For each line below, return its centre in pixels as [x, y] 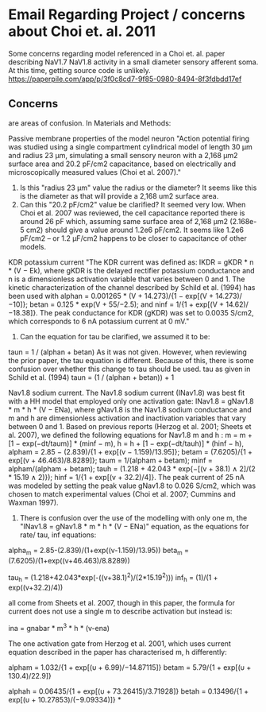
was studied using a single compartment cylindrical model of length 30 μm [130, 147]
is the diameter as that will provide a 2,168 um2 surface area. [119, 195]
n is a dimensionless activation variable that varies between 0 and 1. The [127, 279]
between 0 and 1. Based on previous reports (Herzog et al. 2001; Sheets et [130, 426]
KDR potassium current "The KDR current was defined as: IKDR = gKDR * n [131, 262]
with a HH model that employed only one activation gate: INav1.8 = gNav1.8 [131, 401]
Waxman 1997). [33, 502]
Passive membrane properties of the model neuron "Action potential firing [129, 138]
